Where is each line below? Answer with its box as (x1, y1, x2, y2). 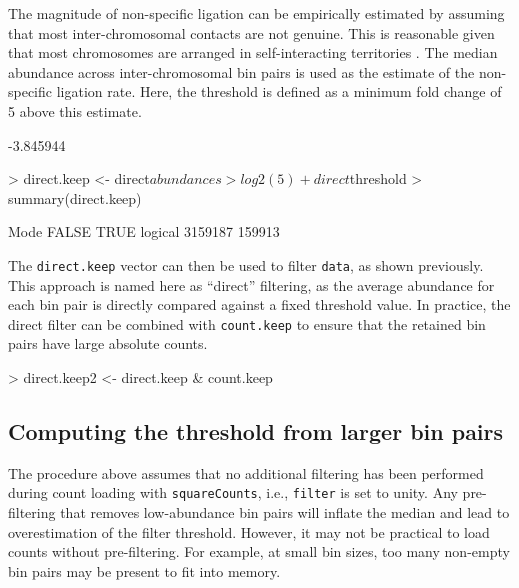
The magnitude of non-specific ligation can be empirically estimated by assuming (8, 3, 505, 23)
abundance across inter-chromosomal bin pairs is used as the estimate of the (8, 61, 475, 82)
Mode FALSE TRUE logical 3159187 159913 (8, 221, 280, 242)
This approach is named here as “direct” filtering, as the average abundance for (8, 274, 495, 295)
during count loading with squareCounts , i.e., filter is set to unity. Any (8, 482, 458, 503)
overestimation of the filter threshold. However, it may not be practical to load (8, 521, 490, 542)
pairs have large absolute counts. (8, 333, 208, 354)
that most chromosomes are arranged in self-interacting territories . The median (8, 42, 498, 63)
